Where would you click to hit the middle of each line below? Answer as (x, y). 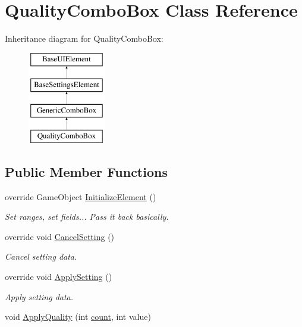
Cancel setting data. (41, 256)
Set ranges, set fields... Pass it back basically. (87, 217)
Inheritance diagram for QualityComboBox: (84, 38)
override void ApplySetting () (59, 277)
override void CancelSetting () (60, 236)
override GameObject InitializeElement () (81, 196)
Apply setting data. (39, 296)
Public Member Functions (86, 171)
